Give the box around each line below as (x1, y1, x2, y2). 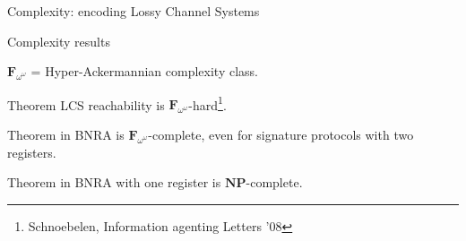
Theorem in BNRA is (7, 125, 125, 144)
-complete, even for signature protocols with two (148, 125, 414, 144)
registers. (7, 142, 56, 161)
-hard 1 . (188, 92, 227, 114)
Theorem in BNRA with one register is (7, 173, 221, 192)
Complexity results (7, 31, 110, 50)
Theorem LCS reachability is (7, 95, 165, 114)
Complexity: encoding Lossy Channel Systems (7, 2, 260, 20)
